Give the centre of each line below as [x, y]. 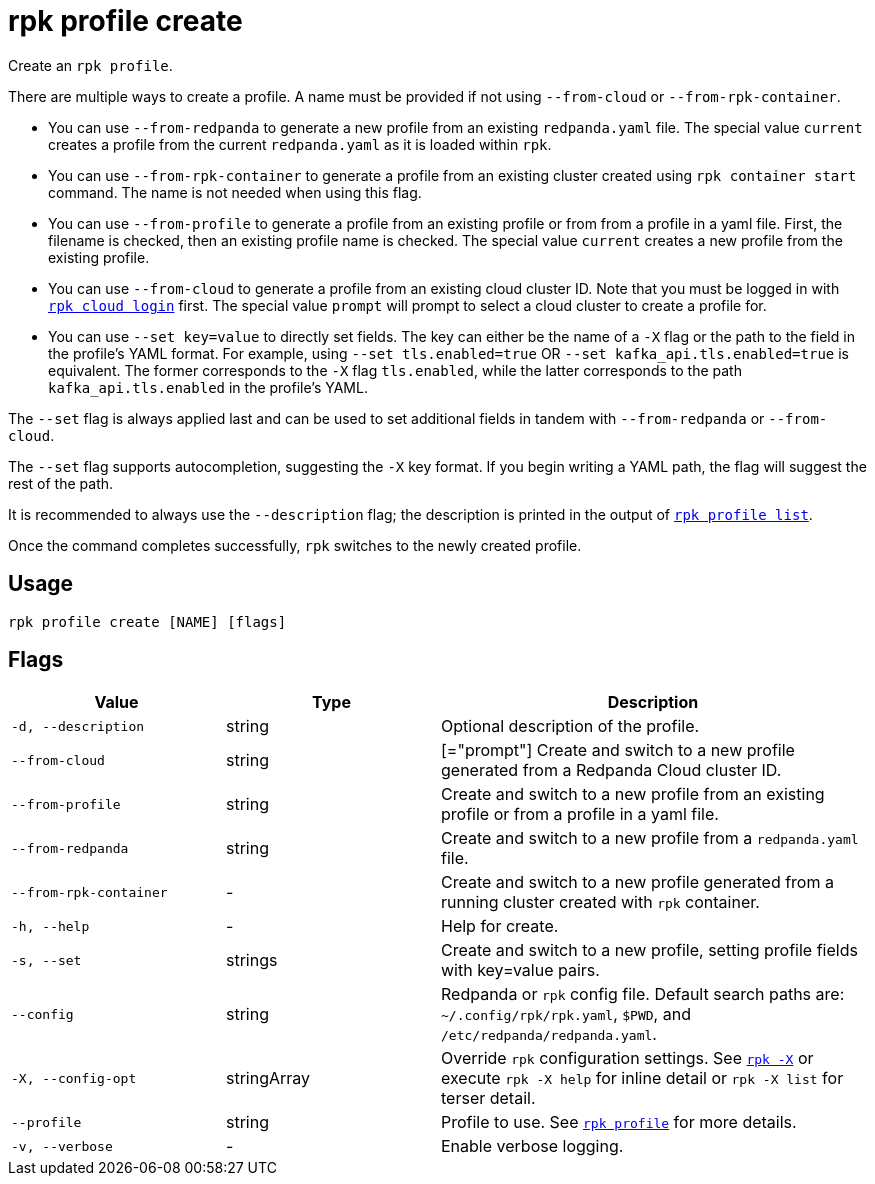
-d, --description [78, 726]
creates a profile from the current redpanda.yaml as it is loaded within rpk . [300, 144]
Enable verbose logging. [532, 1146]
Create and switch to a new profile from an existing [633, 794]
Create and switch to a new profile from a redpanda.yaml [650, 838]
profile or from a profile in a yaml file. [580, 814]
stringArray [268, 1078]
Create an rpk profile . [90, 65]
